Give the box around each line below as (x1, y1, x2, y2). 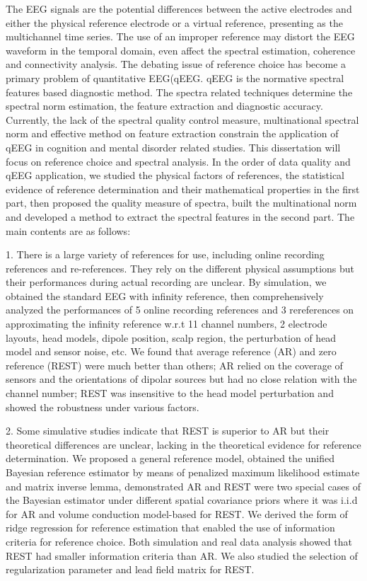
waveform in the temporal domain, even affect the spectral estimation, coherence (6, 42, 356, 57)
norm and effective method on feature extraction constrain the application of (6, 126, 339, 141)
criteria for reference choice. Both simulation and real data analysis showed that (6, 534, 352, 548)
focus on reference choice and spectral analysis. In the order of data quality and (6, 154, 351, 168)
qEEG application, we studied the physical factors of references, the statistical (6, 168, 345, 183)
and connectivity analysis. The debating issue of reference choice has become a (6, 57, 346, 71)
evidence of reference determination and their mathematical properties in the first (6, 181, 360, 196)
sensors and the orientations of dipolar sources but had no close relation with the (6, 372, 357, 386)
